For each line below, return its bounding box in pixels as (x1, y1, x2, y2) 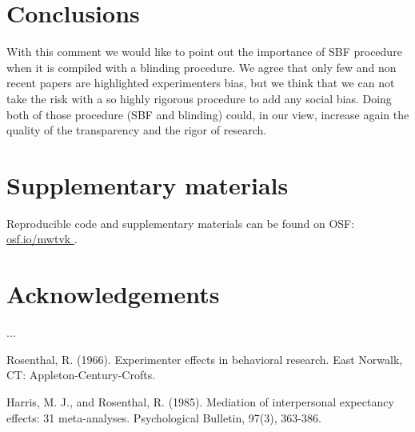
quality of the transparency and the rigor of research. (6, 122, 267, 138)
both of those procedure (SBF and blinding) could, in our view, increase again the (6, 106, 409, 122)
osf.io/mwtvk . (6, 230, 78, 247)
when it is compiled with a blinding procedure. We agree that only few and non (6, 58, 397, 75)
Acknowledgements (6, 278, 220, 310)
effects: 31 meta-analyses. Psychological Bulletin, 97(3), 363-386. (6, 409, 321, 426)
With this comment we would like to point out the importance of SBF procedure (6, 43, 402, 60)
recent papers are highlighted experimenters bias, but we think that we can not (6, 74, 395, 91)
